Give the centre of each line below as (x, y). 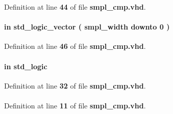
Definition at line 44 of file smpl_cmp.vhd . (75, 7)
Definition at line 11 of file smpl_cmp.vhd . (75, 105)
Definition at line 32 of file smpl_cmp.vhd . (75, 85)
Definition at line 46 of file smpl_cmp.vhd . (75, 46)
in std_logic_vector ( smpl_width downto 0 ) (87, 27)
